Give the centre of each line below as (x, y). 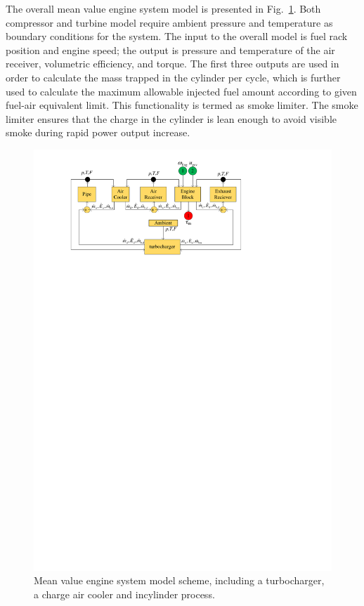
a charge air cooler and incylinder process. (124, 594)
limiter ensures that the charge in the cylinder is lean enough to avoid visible (171, 118)
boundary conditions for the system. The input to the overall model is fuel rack (177, 36)
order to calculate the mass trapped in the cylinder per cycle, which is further (173, 77)
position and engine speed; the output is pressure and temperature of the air (170, 50)
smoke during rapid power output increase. (98, 132)
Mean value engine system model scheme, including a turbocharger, (179, 580)
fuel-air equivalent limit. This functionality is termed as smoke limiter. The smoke (182, 105)
